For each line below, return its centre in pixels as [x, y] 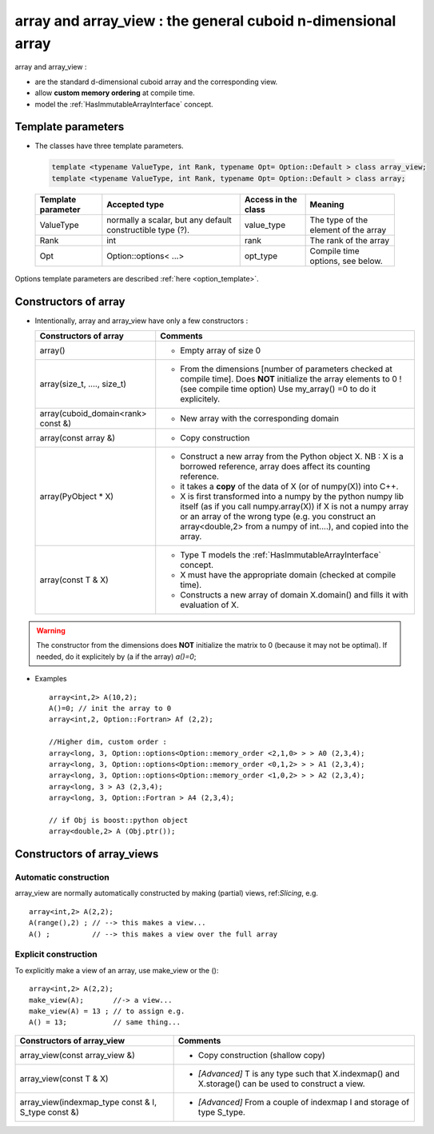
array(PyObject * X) [77, 497]
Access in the [271, 199]
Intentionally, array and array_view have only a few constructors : [141, 321]
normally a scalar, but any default [169, 220]
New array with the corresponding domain [260, 418]
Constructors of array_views [87, 854]
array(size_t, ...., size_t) [83, 384]
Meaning [327, 204]
